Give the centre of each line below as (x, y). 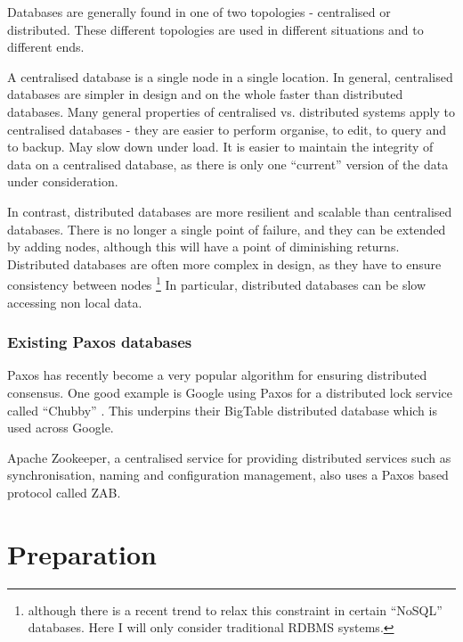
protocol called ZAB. (64, 492)
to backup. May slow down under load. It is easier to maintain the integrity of (220, 147)
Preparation (82, 553)
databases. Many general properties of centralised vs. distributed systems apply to (231, 111)
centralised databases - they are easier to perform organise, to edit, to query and (227, 129)
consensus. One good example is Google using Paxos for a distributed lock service (230, 392)
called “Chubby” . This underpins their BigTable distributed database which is (222, 410)
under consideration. (63, 181)
